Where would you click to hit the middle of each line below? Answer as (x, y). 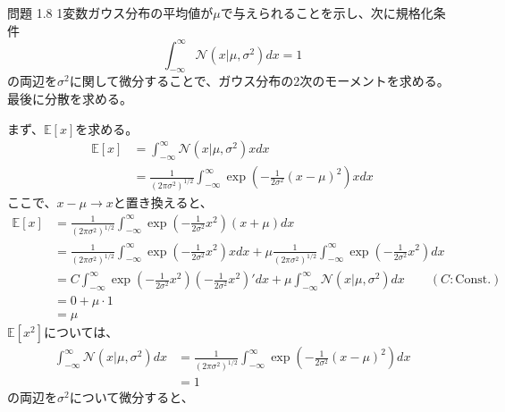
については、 (81, 332)
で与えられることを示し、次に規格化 (327, 13)
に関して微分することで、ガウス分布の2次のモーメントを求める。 (259, 81)
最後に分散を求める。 (70, 99)
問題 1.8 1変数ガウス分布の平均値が (110, 13)
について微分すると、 (131, 397)
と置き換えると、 (163, 202)
